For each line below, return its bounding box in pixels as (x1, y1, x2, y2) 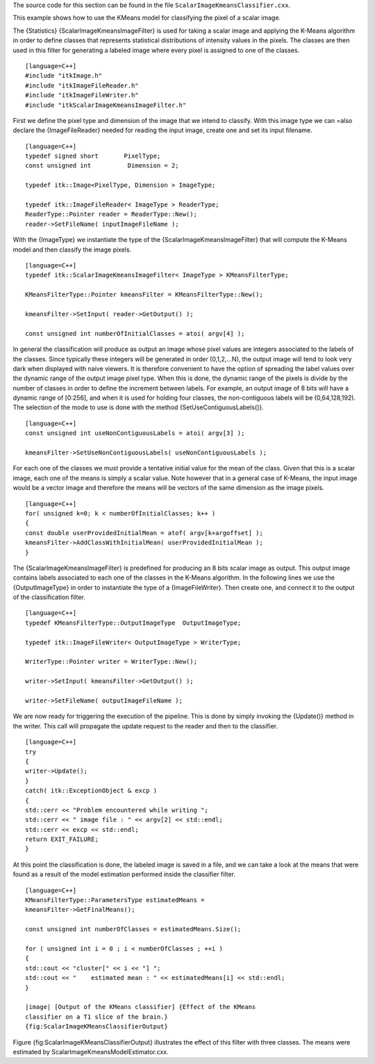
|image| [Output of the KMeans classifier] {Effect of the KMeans (25, 1003, 256, 1011)
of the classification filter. (12, 593, 86, 601)
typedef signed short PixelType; (25, 152, 161, 160)
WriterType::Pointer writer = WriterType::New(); (25, 657, 198, 666)
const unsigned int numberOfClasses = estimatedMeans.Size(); (25, 925, 242, 933)
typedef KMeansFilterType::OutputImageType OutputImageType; (25, 619, 242, 627)
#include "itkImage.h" (25, 72, 103, 80)
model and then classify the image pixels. (12, 245, 132, 254)
